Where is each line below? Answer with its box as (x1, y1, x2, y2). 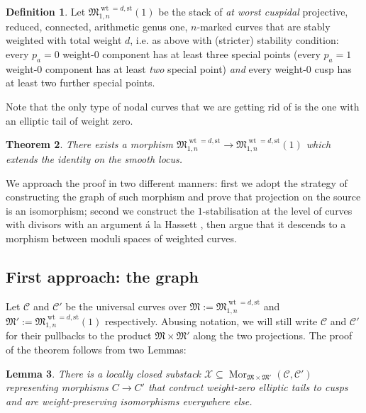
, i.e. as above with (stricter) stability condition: (130, 33, 339, 47)
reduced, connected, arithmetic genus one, (6, 18, 188, 33)
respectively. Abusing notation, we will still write (104, 313, 318, 328)
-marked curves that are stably (196, 18, 331, 33)
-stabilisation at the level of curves (202, 203, 353, 217)
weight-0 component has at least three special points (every (62, 46, 321, 61)
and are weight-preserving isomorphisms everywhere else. (6, 393, 253, 408)
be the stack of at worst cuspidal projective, (158, 4, 348, 18)
